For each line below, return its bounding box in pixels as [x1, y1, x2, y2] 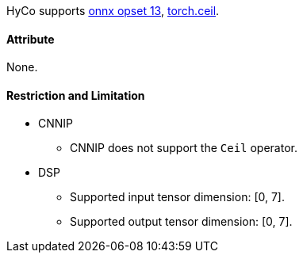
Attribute [6, 32, 55, 46]
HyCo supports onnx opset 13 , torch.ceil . [6, 4, 220, 17]
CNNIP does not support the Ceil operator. [70, 141, 297, 155]
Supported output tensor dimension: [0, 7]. [70, 215, 293, 229]
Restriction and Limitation [6, 88, 145, 102]
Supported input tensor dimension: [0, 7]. [70, 190, 285, 204]
